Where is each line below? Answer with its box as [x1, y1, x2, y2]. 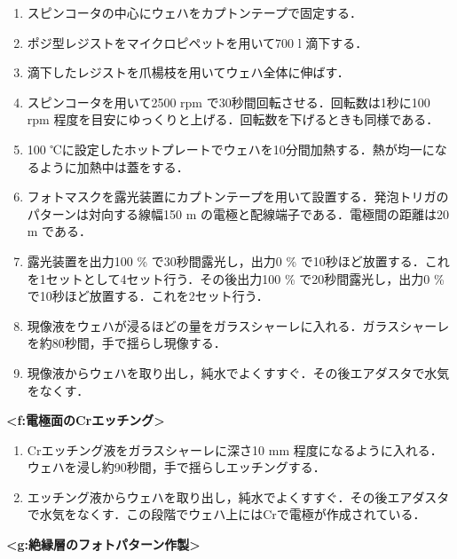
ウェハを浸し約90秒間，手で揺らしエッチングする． [27, 458, 326, 476]
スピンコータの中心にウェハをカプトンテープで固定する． [27, 4, 362, 21]
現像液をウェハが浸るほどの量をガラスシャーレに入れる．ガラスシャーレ [27, 316, 450, 335]
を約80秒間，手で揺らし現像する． [27, 334, 226, 352]
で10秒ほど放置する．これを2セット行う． [27, 287, 269, 305]
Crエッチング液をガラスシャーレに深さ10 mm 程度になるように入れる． [27, 440, 443, 459]
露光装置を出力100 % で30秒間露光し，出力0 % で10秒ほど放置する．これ [27, 251, 450, 270]
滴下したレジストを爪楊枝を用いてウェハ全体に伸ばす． [27, 63, 350, 82]
